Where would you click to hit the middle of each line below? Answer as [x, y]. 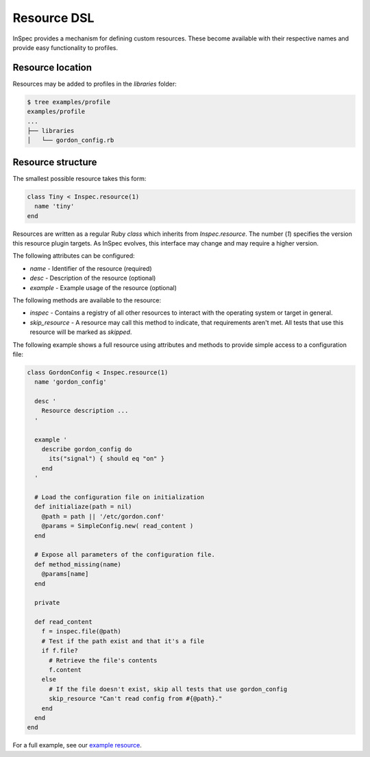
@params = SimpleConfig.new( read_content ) [118, 526]
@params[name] [65, 574]
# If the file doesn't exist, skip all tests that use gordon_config [168, 689]
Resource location [52, 68]
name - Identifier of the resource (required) [91, 268]
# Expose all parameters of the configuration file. [125, 555]
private [47, 603]
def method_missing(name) [78, 564]
